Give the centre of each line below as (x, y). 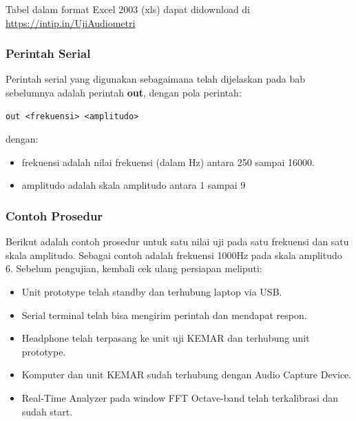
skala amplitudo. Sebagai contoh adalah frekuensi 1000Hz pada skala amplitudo (174, 255)
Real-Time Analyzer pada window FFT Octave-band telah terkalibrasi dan (180, 397)
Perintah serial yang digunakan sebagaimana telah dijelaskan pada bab (155, 79)
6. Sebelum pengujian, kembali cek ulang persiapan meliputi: (134, 268)
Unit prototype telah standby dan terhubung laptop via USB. (152, 291)
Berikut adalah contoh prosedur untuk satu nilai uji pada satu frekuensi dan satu (177, 242)
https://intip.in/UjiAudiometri (71, 22)
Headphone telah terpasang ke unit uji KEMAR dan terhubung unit (166, 338)
